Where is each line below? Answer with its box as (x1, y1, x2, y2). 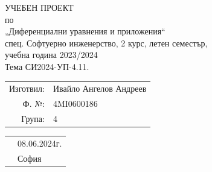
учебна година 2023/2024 (5, 48, 98, 61)
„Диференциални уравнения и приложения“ (5, 25, 165, 37)
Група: (21, 112, 45, 124)
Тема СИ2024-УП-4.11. (5, 60, 89, 72)
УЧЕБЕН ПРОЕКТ (5, 1, 74, 13)
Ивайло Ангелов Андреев (53, 82, 147, 95)
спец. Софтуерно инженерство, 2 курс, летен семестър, (5, 36, 208, 49)
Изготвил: (9, 82, 45, 95)
